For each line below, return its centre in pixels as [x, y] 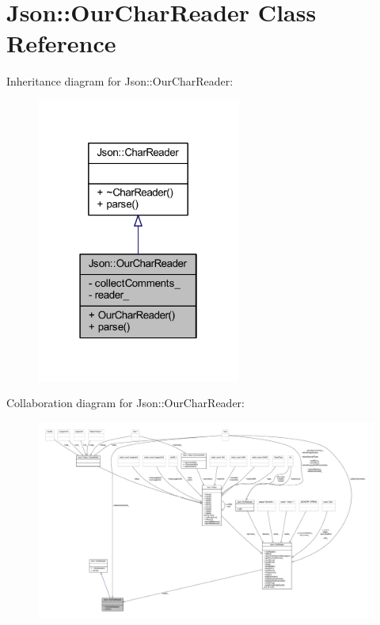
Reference [61, 43]
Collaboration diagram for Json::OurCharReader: [125, 403]
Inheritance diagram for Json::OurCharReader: [120, 81]
